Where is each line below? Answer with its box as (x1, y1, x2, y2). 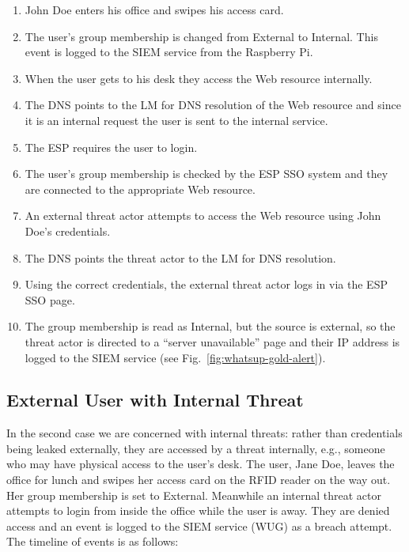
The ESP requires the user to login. (25, 138, 198, 155)
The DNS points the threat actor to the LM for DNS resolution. (25, 249, 336, 266)
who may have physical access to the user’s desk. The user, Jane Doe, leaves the (6, 456, 395, 472)
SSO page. (25, 291, 75, 308)
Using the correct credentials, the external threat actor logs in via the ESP (25, 276, 388, 293)
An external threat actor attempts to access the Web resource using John (25, 207, 381, 224)
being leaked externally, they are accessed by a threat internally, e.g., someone (6, 440, 385, 456)
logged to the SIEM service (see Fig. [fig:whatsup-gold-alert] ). (25, 349, 326, 365)
